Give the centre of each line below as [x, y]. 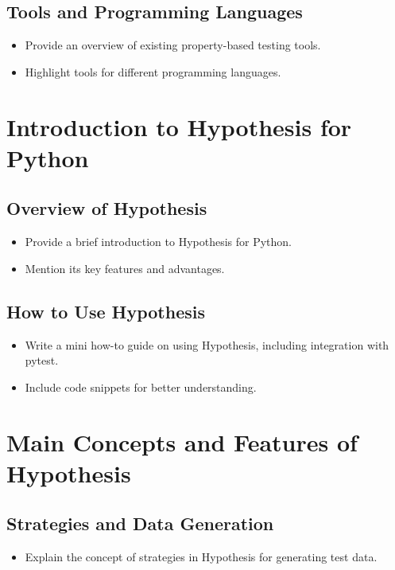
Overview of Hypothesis [107, 208]
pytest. [42, 360]
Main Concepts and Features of [182, 441]
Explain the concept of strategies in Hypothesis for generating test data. [201, 557]
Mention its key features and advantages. [125, 268]
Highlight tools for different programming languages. [153, 71]
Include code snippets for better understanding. [141, 387]
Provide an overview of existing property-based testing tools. [173, 45]
